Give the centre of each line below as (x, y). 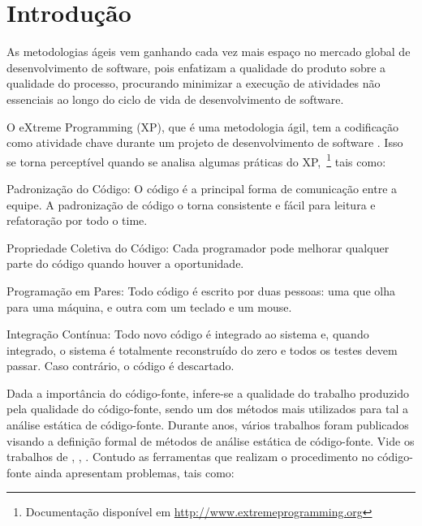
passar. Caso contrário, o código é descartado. (121, 366)
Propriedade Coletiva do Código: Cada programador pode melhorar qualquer (198, 247)
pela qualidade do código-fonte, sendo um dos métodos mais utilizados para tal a (208, 409)
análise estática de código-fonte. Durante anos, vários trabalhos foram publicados (208, 425)
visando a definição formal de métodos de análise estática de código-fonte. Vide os (211, 440)
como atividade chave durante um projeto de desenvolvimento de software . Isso (205, 142)
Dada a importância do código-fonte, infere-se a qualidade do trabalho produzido (208, 392)
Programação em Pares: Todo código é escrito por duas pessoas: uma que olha (201, 290)
